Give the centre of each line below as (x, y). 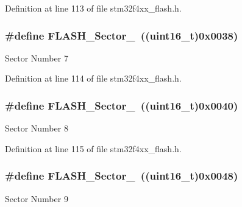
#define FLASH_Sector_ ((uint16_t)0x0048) (122, 176)
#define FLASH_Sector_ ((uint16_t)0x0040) (122, 105)
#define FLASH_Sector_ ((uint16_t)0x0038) (122, 35)
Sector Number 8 (37, 128)
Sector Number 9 (37, 198)
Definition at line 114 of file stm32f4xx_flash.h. (93, 78)
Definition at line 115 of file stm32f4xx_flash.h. (93, 148)
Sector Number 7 (37, 58)
